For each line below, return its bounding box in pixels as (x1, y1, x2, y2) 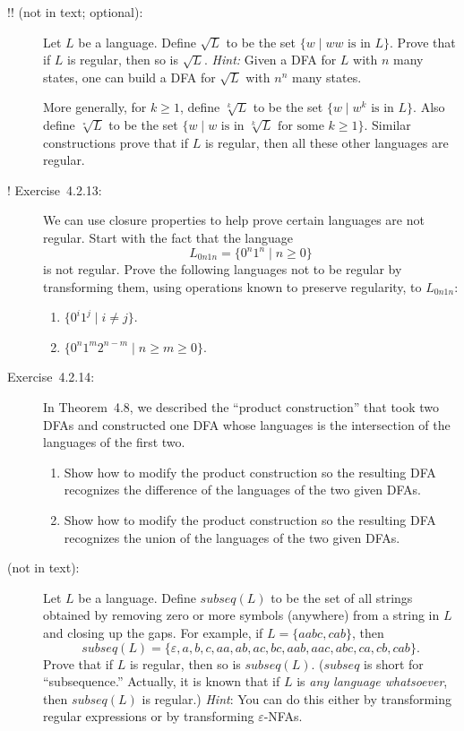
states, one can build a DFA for (43, 67, 216, 86)
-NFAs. (263, 707, 303, 726)
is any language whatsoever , (296, 672, 448, 691)
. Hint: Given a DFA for (204, 50, 337, 69)
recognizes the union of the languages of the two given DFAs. (64, 528, 400, 546)
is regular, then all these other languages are (204, 133, 449, 151)
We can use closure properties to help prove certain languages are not (43, 211, 425, 229)
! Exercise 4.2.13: (7, 180, 102, 199)
